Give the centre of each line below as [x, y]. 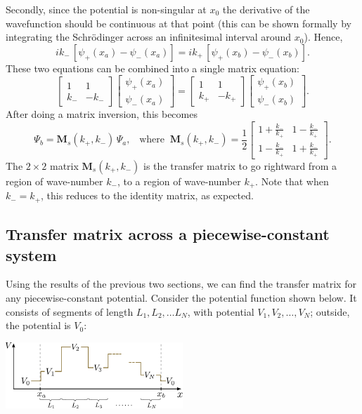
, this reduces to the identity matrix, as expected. [147, 195]
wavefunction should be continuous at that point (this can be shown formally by [179, 23]
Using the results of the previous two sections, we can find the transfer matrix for [181, 284]
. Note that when [292, 181]
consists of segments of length [70, 311]
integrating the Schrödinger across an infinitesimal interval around [149, 37]
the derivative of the [266, 9]
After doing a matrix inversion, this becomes [102, 114]
